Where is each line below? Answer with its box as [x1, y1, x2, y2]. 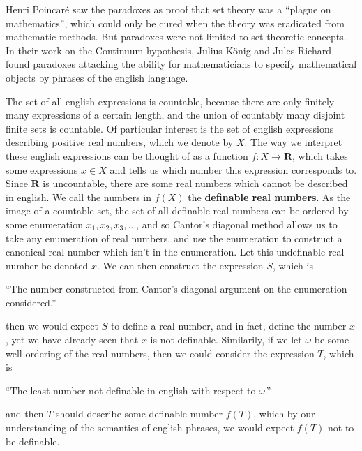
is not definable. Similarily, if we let [150, 332, 302, 347]
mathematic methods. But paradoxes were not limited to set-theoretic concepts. [6, 29, 347, 44]
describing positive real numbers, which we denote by [6, 135, 234, 149]
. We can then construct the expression [96, 258, 264, 272]
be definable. [6, 434, 60, 448]
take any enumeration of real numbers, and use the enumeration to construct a [6, 230, 342, 245]
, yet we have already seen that [6, 332, 139, 347]
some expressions [6, 162, 78, 177]
